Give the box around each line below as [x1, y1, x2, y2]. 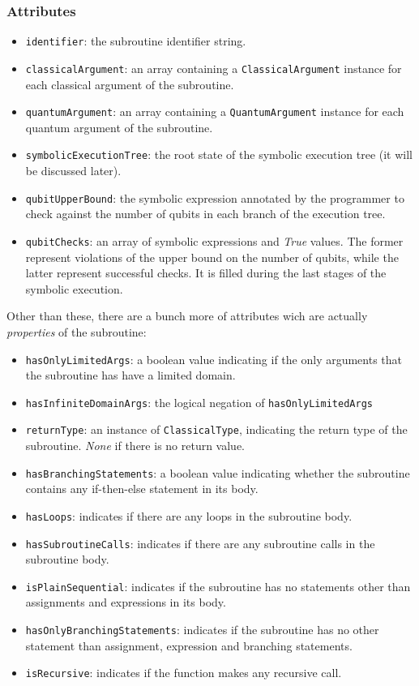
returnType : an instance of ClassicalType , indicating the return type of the [25, 421, 408, 438]
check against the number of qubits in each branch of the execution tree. [25, 205, 386, 222]
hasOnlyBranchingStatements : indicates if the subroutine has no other [25, 621, 379, 638]
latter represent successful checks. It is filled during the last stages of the [25, 264, 387, 281]
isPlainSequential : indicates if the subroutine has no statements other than [25, 577, 411, 594]
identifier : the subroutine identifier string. [25, 32, 246, 49]
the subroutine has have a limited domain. [25, 367, 236, 384]
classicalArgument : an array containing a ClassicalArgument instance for [25, 59, 402, 76]
